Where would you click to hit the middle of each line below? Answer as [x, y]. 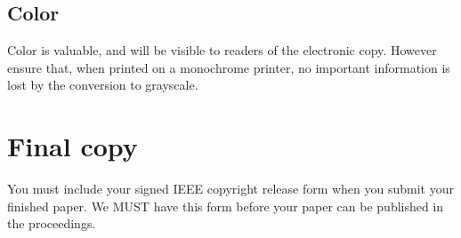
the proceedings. [52, 223]
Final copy [73, 146]
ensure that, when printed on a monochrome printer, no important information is [229, 67]
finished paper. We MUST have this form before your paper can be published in [226, 206]
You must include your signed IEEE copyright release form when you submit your [230, 189]
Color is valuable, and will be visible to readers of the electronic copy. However [222, 50]
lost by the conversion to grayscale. [103, 85]
